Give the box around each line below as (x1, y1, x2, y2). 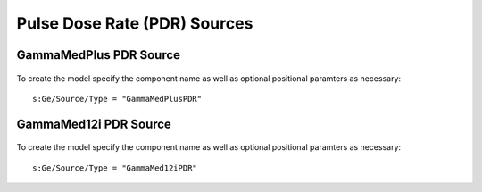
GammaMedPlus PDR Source (16, 47, 181, 63)
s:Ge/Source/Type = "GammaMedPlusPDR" (32, 94, 203, 104)
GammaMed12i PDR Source (16, 116, 171, 131)
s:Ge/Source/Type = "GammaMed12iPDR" (32, 163, 198, 173)
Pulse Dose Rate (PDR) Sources (16, 13, 253, 33)
